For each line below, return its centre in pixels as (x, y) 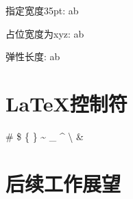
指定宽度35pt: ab (42, 10)
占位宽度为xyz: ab (45, 33)
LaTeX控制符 (66, 103)
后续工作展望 (63, 183)
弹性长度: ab (33, 56)
